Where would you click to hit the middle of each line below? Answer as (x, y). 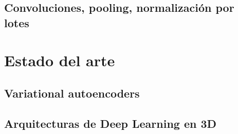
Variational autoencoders (72, 93)
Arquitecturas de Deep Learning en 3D (111, 123)
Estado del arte (60, 60)
